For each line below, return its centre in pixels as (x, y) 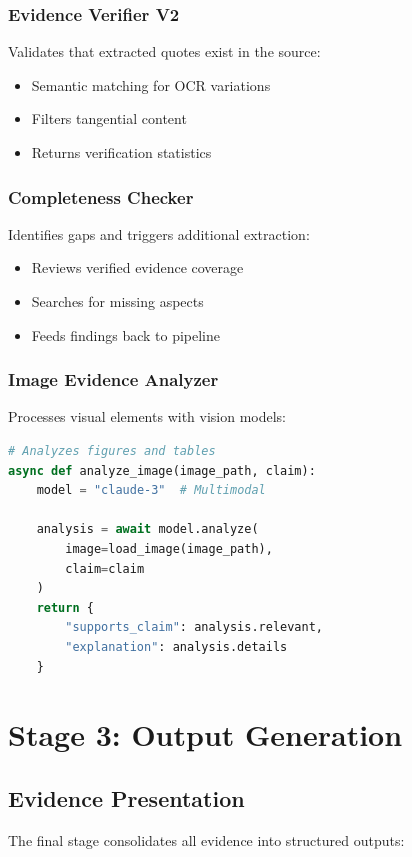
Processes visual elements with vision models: (147, 416)
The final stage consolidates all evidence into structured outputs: (206, 839)
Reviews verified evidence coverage (137, 267)
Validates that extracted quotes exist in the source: (164, 51)
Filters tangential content (109, 118)
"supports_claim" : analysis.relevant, (194, 627)
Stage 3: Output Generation (205, 734)
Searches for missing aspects (117, 301)
